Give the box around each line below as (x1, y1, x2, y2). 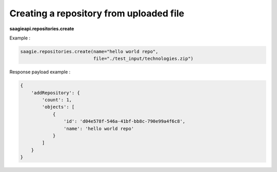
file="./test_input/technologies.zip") (93, 56, 194, 61)
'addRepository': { (31, 90, 81, 96)
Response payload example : (9, 69, 71, 75)
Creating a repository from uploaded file (9, 8, 185, 19)
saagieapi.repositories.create (9, 26, 74, 32)
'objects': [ (42, 104, 75, 110)
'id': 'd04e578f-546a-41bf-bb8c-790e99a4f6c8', (63, 118, 186, 124)
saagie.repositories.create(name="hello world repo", (20, 49, 159, 54)
